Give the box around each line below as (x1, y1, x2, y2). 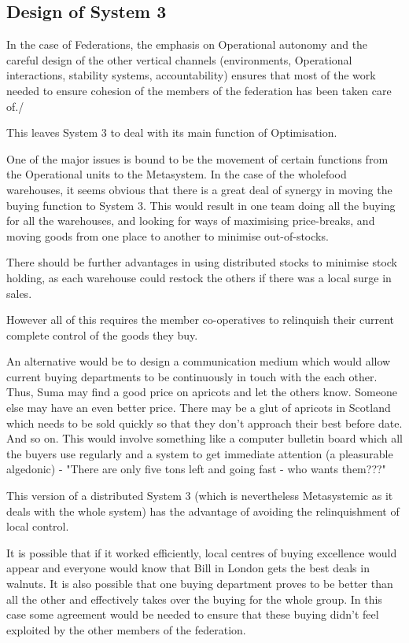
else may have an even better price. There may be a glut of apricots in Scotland (6, 399, 391, 416)
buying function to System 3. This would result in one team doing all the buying (6, 197, 396, 213)
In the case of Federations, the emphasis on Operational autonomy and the (6, 36, 368, 53)
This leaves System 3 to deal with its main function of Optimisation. (6, 124, 337, 141)
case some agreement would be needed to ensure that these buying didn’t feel (6, 606, 379, 623)
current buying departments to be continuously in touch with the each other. (6, 368, 378, 384)
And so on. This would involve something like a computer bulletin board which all (6, 430, 403, 446)
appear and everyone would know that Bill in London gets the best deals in (6, 560, 370, 576)
